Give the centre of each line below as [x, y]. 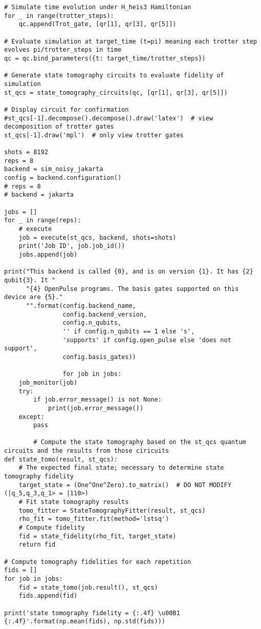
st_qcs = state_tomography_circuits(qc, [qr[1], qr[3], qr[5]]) [116, 92]
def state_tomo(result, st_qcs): [61, 459]
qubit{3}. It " [30, 280]
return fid [37, 545]
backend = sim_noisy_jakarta [54, 169]
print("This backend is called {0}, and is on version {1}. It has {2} [129, 272]
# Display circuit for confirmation [67, 109]
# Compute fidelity [52, 528]
